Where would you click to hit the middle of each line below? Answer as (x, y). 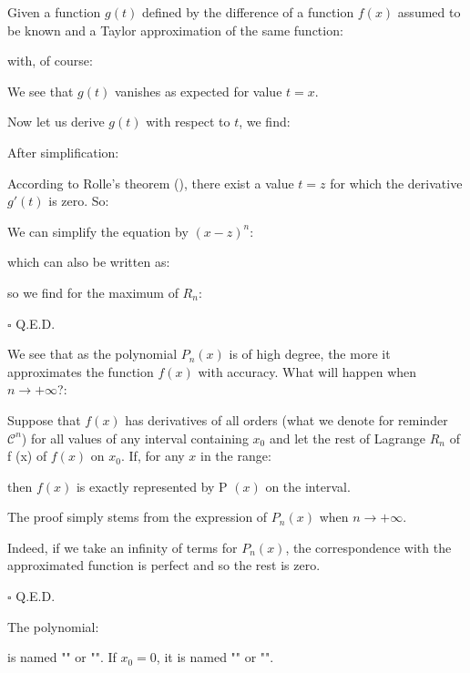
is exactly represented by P (152, 486)
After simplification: (63, 152)
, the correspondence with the (368, 547)
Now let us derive (56, 122)
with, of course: (50, 61)
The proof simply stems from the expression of (138, 517)
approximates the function (81, 371)
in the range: (236, 456)
